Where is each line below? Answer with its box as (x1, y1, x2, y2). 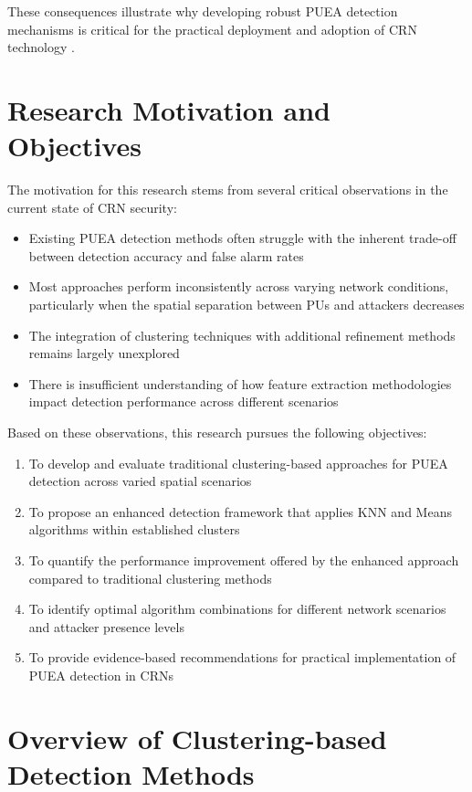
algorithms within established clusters (28, 520, 240, 539)
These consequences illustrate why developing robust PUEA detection (7, 2, 398, 20)
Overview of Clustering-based (7, 719, 387, 756)
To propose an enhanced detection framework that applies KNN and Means (28, 502, 452, 521)
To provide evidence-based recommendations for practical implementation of (28, 648, 456, 667)
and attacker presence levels (28, 617, 184, 636)
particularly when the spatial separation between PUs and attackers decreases (28, 295, 465, 314)
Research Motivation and (7, 90, 330, 128)
